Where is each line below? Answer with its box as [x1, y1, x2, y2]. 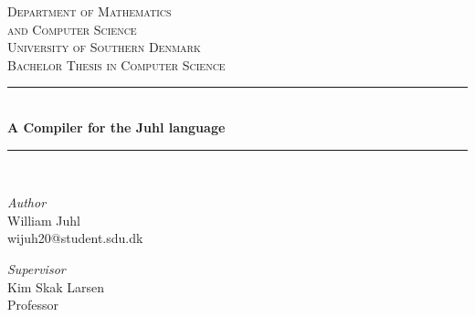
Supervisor [7, 259, 66, 278]
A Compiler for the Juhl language [7, 117, 226, 136]
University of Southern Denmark [7, 37, 201, 57]
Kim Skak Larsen [7, 277, 105, 296]
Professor [7, 295, 59, 314]
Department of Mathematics [7, 2, 172, 20]
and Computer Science [7, 19, 137, 38]
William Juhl [7, 210, 80, 229]
